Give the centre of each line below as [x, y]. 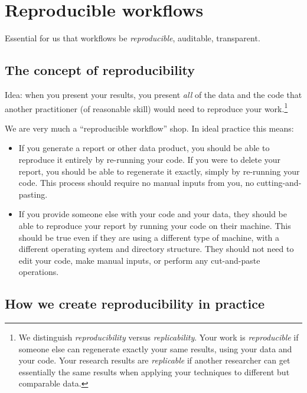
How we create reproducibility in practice [135, 304]
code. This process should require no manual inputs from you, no [136, 183]
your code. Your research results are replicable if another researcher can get [154, 360]
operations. [39, 272]
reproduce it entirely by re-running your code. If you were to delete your [150, 159]
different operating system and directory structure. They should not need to [156, 249]
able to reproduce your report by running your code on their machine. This [155, 225]
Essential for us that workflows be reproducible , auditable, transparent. [133, 38]
